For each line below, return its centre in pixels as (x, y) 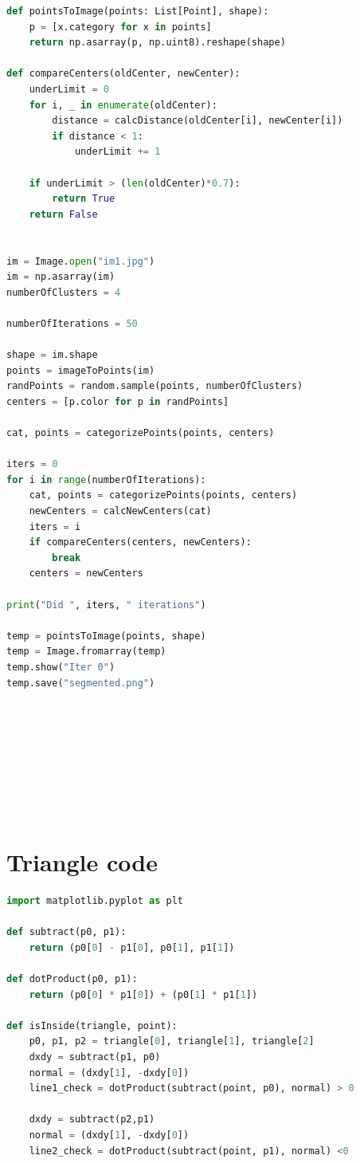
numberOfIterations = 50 (72, 323)
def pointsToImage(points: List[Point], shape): (138, 11)
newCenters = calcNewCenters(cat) (120, 511)
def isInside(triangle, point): (92, 1025)
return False (63, 214)
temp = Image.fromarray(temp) (86, 652)
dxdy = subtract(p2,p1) (92, 1120)
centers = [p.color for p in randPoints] (118, 401)
